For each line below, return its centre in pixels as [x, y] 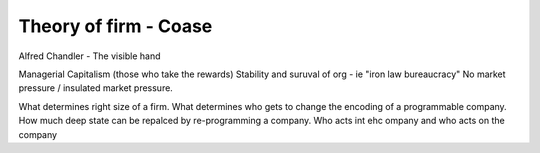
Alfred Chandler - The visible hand [89, 56]
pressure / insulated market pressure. [96, 88]
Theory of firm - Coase [115, 26]
